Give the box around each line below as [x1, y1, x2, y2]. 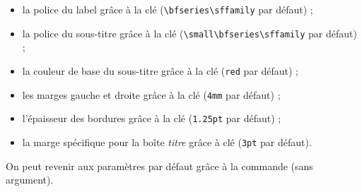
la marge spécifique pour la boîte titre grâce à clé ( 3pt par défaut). [22, 134, 312, 149]
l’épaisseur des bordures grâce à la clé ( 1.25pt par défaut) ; [22, 111, 281, 126]
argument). [6, 172, 54, 187]
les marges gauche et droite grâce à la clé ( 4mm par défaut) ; [22, 87, 281, 102]
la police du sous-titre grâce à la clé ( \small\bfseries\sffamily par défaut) [22, 25, 357, 40]
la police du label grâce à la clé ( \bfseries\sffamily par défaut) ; [22, 2, 313, 16]
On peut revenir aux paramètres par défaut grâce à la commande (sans [6, 158, 313, 173]
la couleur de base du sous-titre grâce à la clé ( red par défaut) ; [22, 63, 298, 78]
